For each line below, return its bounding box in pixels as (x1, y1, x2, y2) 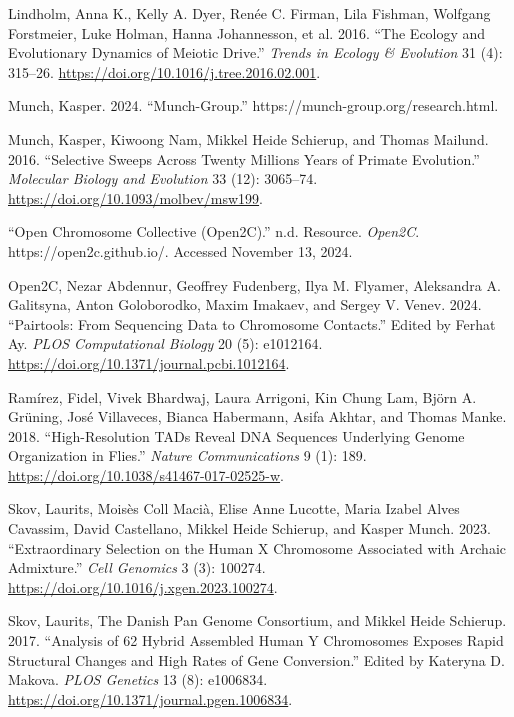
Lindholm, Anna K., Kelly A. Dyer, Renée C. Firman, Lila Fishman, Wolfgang (8, 3, 491, 23)
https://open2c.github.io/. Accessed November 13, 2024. (8, 240, 353, 261)
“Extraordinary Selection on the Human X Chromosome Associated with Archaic (8, 537, 507, 558)
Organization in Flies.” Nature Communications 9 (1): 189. (8, 445, 367, 466)
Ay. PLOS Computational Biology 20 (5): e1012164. (8, 333, 323, 354)
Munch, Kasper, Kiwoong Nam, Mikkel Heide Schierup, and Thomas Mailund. (8, 128, 489, 149)
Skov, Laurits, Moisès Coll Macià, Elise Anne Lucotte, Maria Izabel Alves (8, 498, 460, 519)
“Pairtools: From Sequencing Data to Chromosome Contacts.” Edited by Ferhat (8, 313, 496, 334)
